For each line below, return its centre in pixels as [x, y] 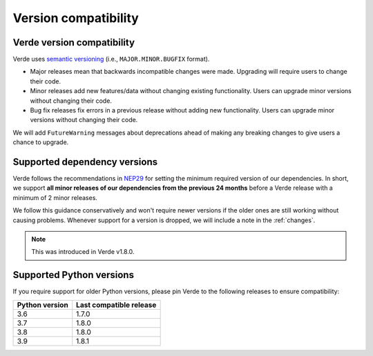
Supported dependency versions [85, 162]
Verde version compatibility [74, 42]
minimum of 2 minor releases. [55, 197]
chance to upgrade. [41, 142]
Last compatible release [116, 305]
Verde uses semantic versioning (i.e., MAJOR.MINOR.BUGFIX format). [111, 59]
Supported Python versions [74, 275]
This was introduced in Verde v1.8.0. [83, 252]
